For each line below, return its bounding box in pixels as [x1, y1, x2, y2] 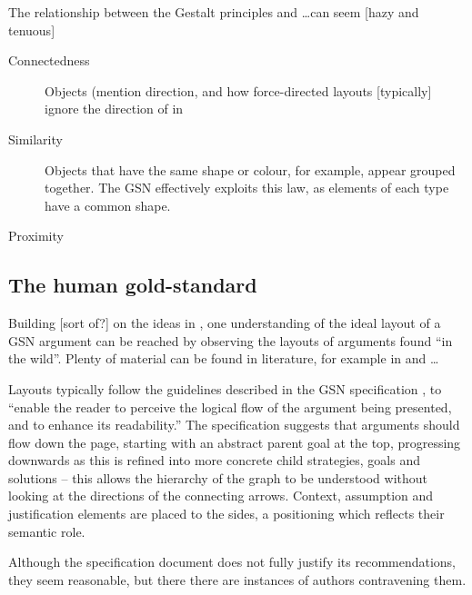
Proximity [8, 226, 64, 245]
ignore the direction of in [45, 99, 184, 118]
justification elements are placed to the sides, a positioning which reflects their [8, 504, 445, 523]
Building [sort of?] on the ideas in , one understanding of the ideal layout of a [8, 313, 441, 332]
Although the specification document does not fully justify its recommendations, [8, 552, 457, 571]
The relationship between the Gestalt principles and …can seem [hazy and [8, 3, 419, 21]
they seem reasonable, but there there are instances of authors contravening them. [8, 570, 467, 589]
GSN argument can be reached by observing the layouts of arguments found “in [8, 331, 453, 350]
